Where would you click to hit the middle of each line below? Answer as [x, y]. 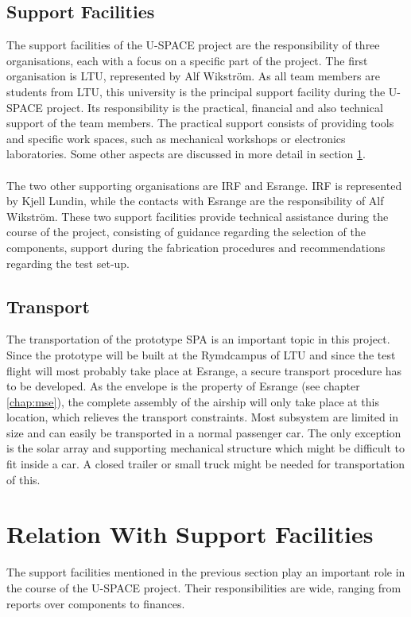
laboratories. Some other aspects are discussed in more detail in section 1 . [186, 154]
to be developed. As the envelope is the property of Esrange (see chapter [183, 386]
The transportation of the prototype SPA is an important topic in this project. [198, 339]
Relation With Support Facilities [190, 534]
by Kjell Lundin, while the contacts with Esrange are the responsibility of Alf [195, 201]
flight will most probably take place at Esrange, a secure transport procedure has [204, 370]
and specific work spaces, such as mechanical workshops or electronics [176, 138]
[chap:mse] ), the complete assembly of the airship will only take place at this [193, 401]
